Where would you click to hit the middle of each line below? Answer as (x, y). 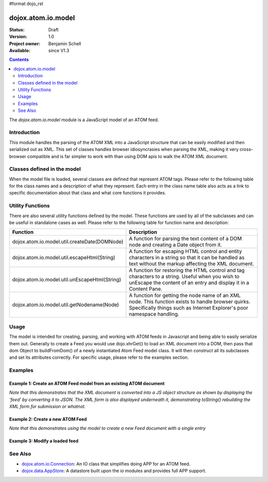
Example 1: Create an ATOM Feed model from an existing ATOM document (87, 383)
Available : (20, 51)
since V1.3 (59, 51)
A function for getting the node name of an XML (185, 296)
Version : (18, 37)
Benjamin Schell (65, 43)
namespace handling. (154, 314)
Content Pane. (145, 289)
